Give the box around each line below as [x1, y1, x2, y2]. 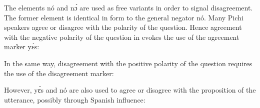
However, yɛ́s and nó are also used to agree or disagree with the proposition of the [4, 85, 256, 95]
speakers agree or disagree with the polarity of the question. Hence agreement [4, 22, 242, 32]
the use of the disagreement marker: [4, 68, 114, 78]
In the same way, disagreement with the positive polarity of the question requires [4, 58, 252, 68]
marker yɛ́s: [4, 41, 39, 52]
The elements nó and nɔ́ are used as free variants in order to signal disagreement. [4, 2, 253, 12]
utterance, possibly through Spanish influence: [4, 94, 145, 105]
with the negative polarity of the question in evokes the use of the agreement [4, 31, 239, 42]
